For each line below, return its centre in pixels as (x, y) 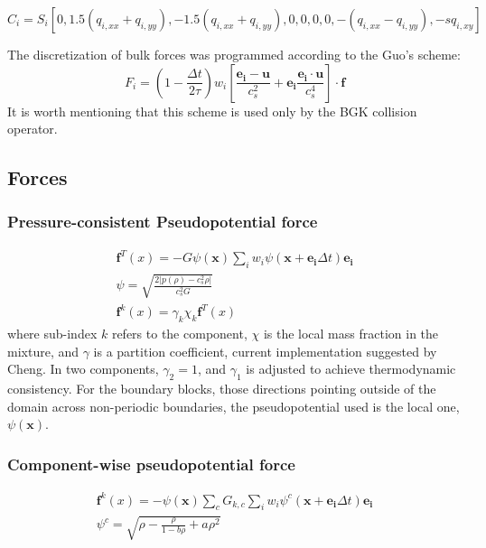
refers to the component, (179, 334)
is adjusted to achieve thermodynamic (351, 369)
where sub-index (52, 334)
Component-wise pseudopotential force (151, 464)
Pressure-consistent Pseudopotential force (163, 222)
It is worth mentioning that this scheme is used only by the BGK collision (212, 111)
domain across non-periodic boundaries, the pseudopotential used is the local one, (234, 406)
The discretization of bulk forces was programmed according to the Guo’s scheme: (234, 54)
